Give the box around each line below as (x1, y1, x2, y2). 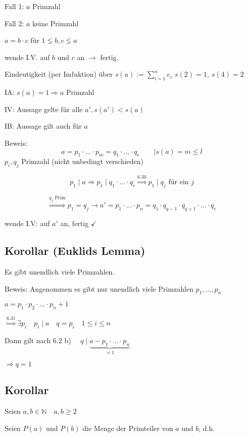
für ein (168, 178, 189, 186)
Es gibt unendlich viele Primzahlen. (5, 266, 115, 277)
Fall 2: (5, 18, 24, 28)
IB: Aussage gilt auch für (5, 121, 82, 131)
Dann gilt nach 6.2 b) (5, 335, 71, 345)
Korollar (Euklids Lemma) (5, 243, 145, 258)
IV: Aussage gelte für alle (5, 103, 83, 114)
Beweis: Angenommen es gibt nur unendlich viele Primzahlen (5, 283, 193, 294)
